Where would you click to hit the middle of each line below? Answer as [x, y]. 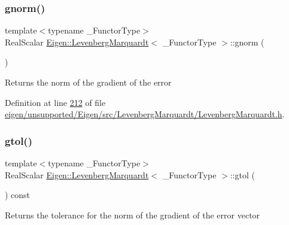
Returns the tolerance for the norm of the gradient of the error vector [133, 215]
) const [18, 195]
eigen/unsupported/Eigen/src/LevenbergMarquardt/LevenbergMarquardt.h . [145, 114]
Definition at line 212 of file [55, 102]
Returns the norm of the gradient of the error [88, 82]
